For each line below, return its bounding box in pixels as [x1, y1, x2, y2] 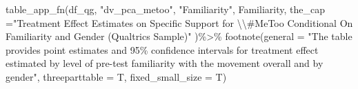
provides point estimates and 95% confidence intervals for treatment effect [6, 42, 319, 57]
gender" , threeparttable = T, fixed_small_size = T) [6, 69, 227, 83]
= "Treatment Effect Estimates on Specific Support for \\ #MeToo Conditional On [6, 15, 353, 30]
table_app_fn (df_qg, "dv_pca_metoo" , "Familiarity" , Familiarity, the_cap [6, 2, 325, 16]
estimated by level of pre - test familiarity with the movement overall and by [6, 56, 324, 70]
